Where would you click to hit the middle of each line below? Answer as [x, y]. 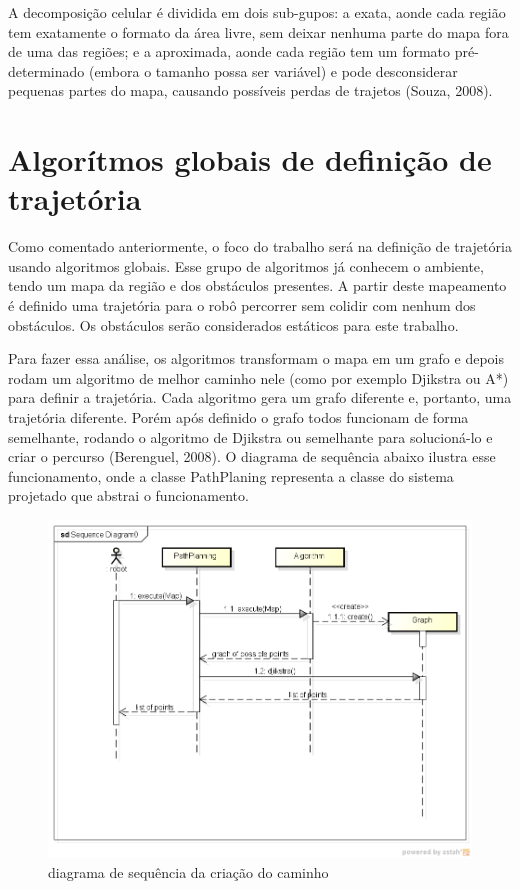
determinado [46, 70]
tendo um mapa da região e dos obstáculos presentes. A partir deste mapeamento [257, 285]
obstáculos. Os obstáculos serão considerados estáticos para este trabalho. [233, 324]
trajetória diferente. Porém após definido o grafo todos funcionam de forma [238, 417]
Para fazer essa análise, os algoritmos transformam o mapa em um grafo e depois [256, 358]
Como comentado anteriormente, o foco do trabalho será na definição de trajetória [260, 246]
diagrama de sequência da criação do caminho [188, 871]
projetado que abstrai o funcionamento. [128, 495]
